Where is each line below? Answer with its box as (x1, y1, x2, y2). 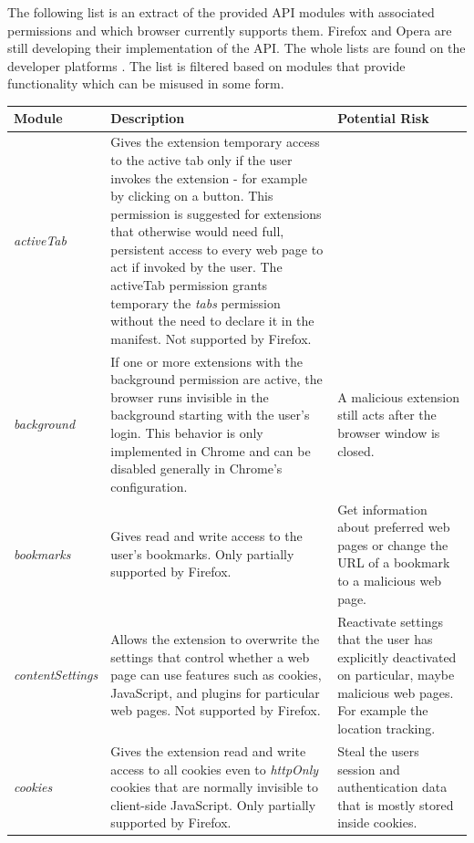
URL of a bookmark (337, 553, 450, 572)
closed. (337, 441, 375, 460)
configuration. (110, 476, 188, 495)
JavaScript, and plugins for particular (110, 682, 320, 702)
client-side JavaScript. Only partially (110, 795, 316, 814)
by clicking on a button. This (110, 186, 273, 205)
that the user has (337, 630, 433, 649)
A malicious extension (337, 387, 460, 406)
